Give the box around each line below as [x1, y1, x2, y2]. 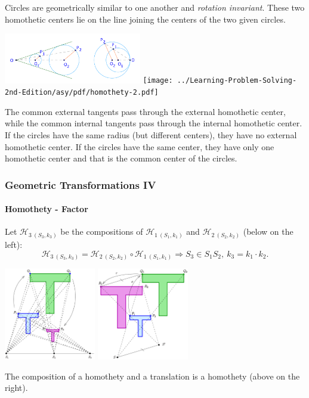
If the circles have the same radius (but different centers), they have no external [5, 129, 297, 141]
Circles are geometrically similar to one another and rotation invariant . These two [5, 1, 305, 13]
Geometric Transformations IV [5, 177, 156, 192]
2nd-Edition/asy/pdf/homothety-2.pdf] [5, 88, 159, 97]
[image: [143, 76, 173, 85]
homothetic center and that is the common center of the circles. [5, 152, 237, 164]
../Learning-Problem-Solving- [177, 76, 297, 85]
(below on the [243, 225, 293, 238]
